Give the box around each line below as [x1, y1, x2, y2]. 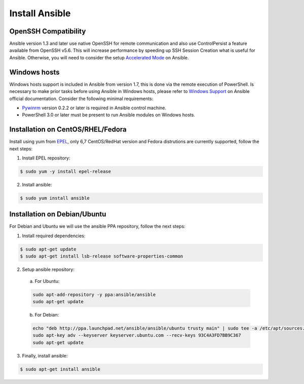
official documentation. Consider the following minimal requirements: [9, 95, 154, 102]
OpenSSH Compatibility [9, 27, 86, 36]
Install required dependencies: [22, 233, 86, 239]
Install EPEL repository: [22, 155, 70, 161]
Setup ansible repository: [22, 267, 74, 273]
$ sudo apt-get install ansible [20, 366, 101, 372]
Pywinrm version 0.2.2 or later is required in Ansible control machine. [22, 105, 167, 111]
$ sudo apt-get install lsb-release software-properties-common [20, 253, 183, 259]
